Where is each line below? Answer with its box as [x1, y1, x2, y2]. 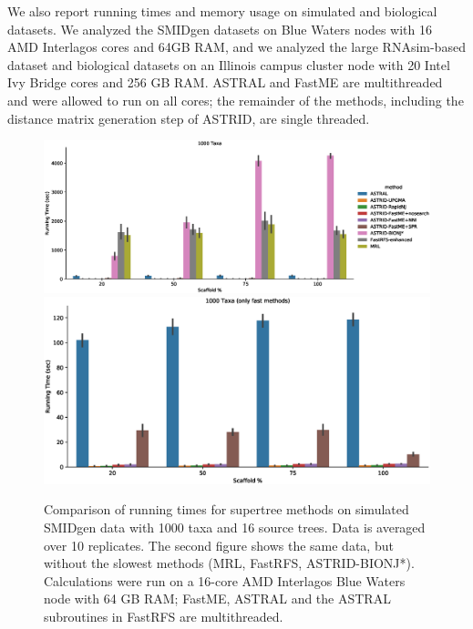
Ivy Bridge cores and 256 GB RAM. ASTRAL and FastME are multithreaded [7, 73, 443, 92]
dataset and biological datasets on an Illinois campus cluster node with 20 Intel [7, 55, 450, 74]
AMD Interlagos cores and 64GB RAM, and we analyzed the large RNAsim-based [7, 37, 466, 56]
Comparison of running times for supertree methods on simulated [44, 500, 409, 519]
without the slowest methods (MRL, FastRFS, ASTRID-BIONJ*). [44, 553, 415, 573]
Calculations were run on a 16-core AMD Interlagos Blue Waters [44, 571, 406, 590]
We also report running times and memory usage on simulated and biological [7, 2, 437, 20]
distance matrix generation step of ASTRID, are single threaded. [7, 108, 370, 127]
